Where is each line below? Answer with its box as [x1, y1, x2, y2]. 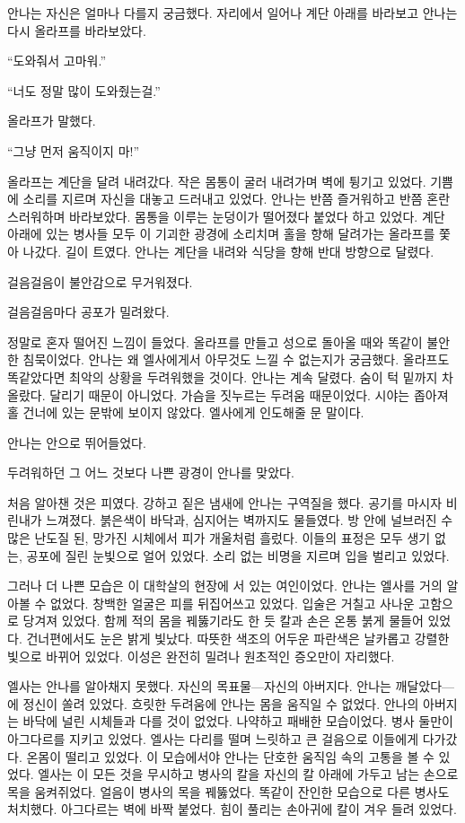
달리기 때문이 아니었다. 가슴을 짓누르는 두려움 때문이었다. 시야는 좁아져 [49, 385, 449, 404]
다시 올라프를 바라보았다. [7, 21, 146, 39]
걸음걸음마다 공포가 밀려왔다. [7, 302, 170, 321]
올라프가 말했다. [7, 111, 96, 130]
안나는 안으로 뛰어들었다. [7, 433, 146, 451]
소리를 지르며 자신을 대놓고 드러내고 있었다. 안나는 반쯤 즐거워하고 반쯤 [22, 189, 423, 208]
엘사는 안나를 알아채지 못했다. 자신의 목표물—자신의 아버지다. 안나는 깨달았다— [7, 677, 455, 696]
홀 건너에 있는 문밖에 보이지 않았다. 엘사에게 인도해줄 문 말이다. [7, 403, 364, 422]
